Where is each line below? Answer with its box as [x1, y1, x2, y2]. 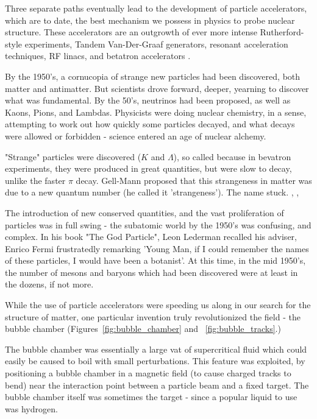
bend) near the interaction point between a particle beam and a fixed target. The [5, 378, 309, 391]
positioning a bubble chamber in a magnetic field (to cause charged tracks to [5, 367, 291, 379]
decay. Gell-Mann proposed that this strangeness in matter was [76, 174, 312, 186]
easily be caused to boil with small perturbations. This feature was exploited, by [5, 354, 305, 367]
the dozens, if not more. [5, 278, 94, 290]
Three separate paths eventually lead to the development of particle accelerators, [5, 2, 307, 14]
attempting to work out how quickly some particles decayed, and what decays [5, 118, 295, 130]
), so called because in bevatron [173, 150, 291, 163]
